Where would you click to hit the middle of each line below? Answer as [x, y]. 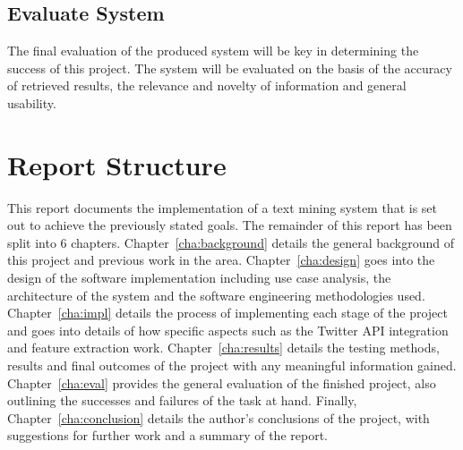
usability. [32, 102]
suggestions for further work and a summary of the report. [167, 435]
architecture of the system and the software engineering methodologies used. [216, 295]
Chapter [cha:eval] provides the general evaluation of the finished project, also [222, 382]
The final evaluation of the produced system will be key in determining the [213, 51]
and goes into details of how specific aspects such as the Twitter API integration [228, 330]
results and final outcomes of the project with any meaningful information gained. [232, 365]
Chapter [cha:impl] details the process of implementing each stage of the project [227, 313]
